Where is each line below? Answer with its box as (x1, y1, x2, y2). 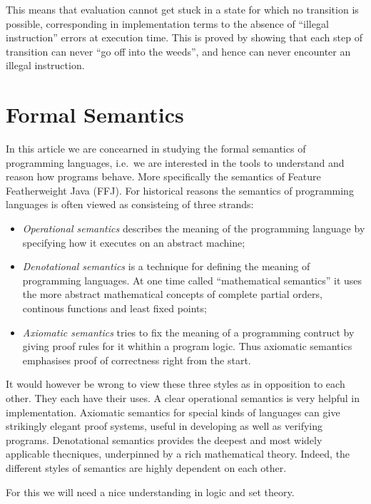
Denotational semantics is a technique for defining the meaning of (22, 259, 310, 274)
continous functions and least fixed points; (22, 301, 207, 316)
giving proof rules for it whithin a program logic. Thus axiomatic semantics (22, 339, 352, 354)
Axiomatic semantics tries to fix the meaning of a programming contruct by (22, 324, 355, 339)
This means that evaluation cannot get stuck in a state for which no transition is (6, 2, 359, 16)
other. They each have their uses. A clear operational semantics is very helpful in (6, 391, 360, 405)
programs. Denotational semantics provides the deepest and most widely (6, 432, 322, 447)
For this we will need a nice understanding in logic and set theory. (6, 484, 295, 499)
